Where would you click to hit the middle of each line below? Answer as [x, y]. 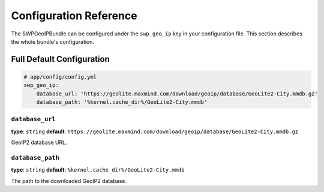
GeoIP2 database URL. [39, 142]
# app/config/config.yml [60, 77]
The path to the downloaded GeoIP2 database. [69, 181]
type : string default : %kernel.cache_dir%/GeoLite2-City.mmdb [98, 170]
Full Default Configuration [61, 59]
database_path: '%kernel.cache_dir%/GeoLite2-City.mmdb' [122, 102]
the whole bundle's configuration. [53, 41]
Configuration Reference [74, 16]
